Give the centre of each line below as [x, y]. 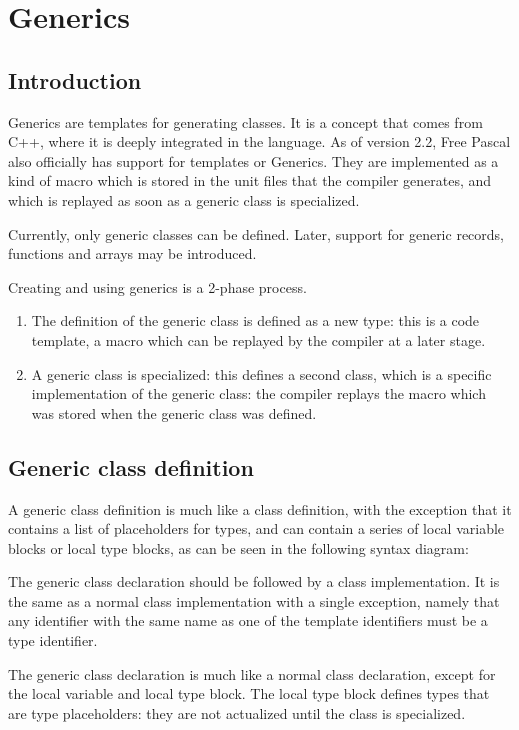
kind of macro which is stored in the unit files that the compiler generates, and [250, 180]
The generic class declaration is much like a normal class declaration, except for [252, 673]
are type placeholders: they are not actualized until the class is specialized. [237, 712]
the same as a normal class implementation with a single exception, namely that [254, 600]
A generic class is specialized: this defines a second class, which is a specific [261, 373]
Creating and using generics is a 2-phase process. [157, 286]
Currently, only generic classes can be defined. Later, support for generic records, [256, 233]
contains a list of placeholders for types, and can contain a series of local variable [256, 528]
